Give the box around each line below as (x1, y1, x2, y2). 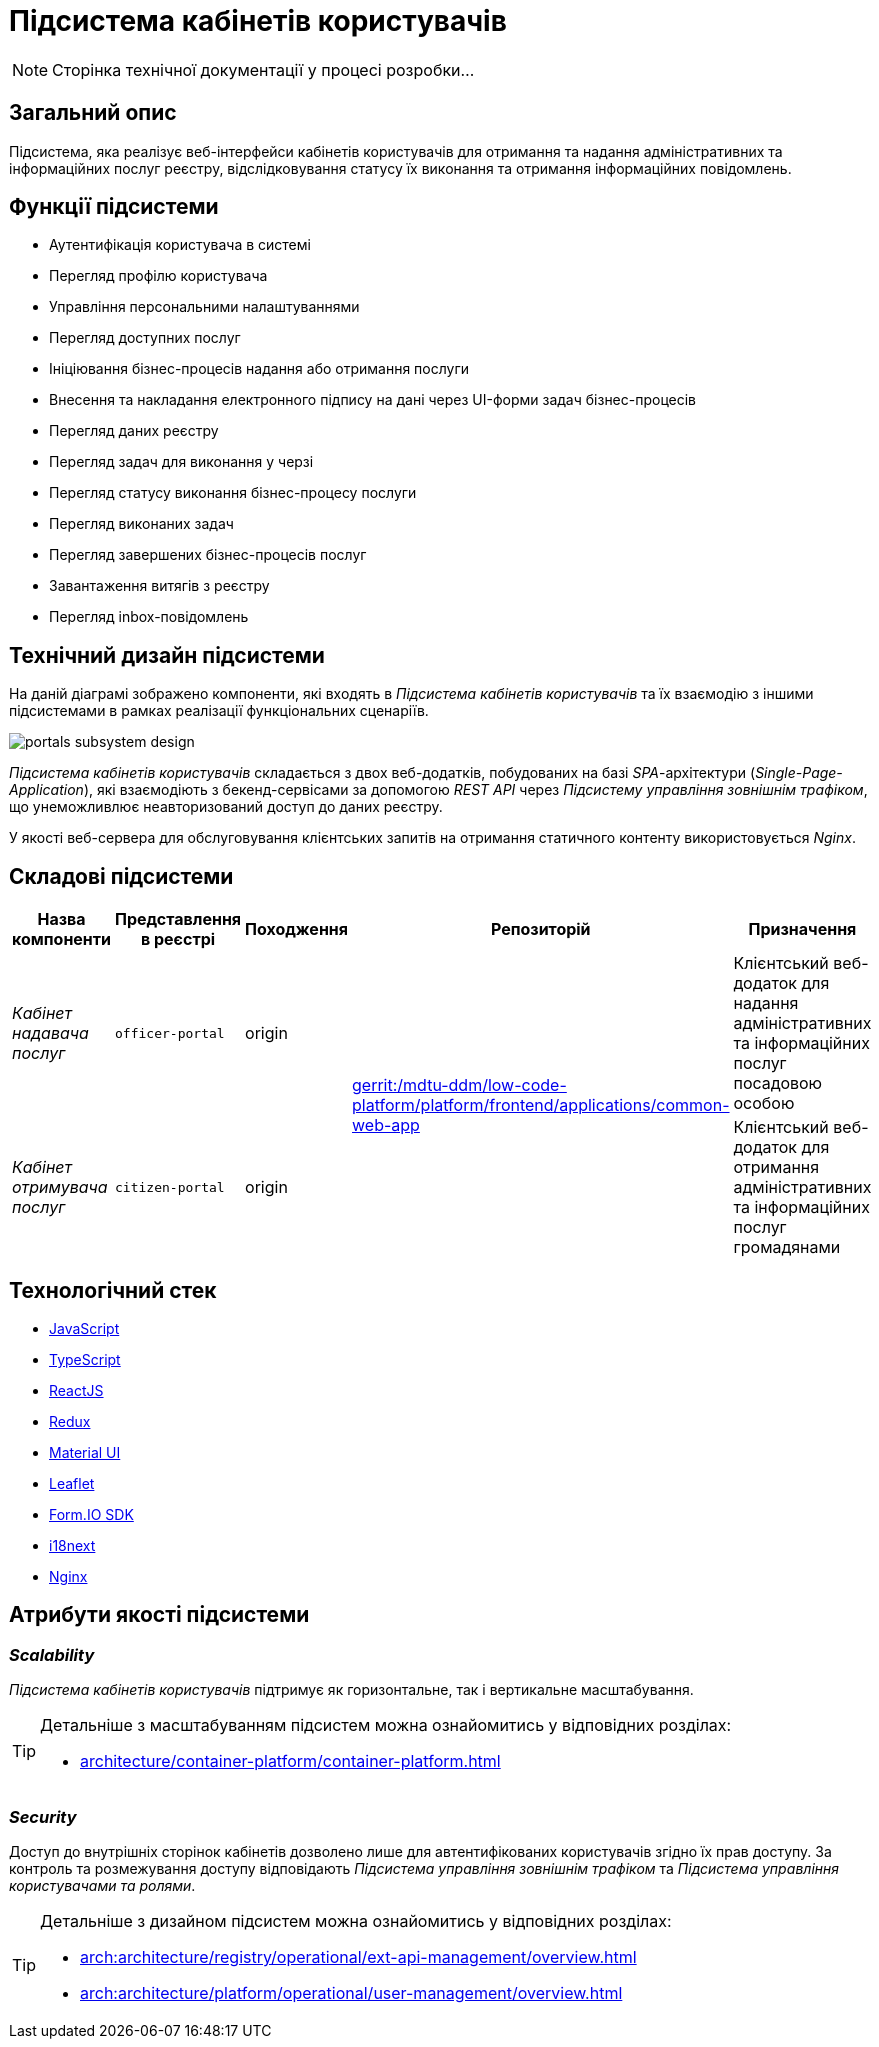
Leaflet (49, 1474, 95, 1492)
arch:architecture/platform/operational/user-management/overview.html (80, 1982, 623, 2003)
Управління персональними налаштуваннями (49, 298, 360, 316)
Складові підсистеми (9, 863, 234, 889)
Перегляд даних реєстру (49, 422, 219, 440)
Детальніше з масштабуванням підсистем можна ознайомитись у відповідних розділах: (40, 1715, 732, 1736)
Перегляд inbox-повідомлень (49, 608, 249, 626)
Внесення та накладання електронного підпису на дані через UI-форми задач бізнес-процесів (49, 391, 697, 409)
